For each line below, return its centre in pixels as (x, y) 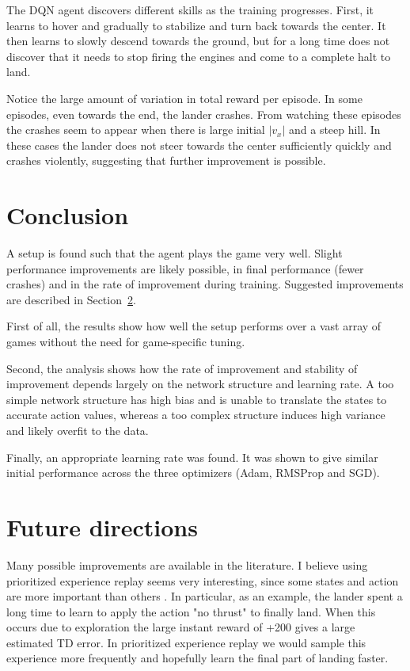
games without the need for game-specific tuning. (126, 342)
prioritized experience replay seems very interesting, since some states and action (203, 580)
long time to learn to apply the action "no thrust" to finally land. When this (191, 611)
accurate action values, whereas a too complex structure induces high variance (196, 415)
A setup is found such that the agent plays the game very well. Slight (175, 253)
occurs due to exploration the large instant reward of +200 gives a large (181, 627)
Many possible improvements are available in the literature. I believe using (187, 564)
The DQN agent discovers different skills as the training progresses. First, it (190, 10)
